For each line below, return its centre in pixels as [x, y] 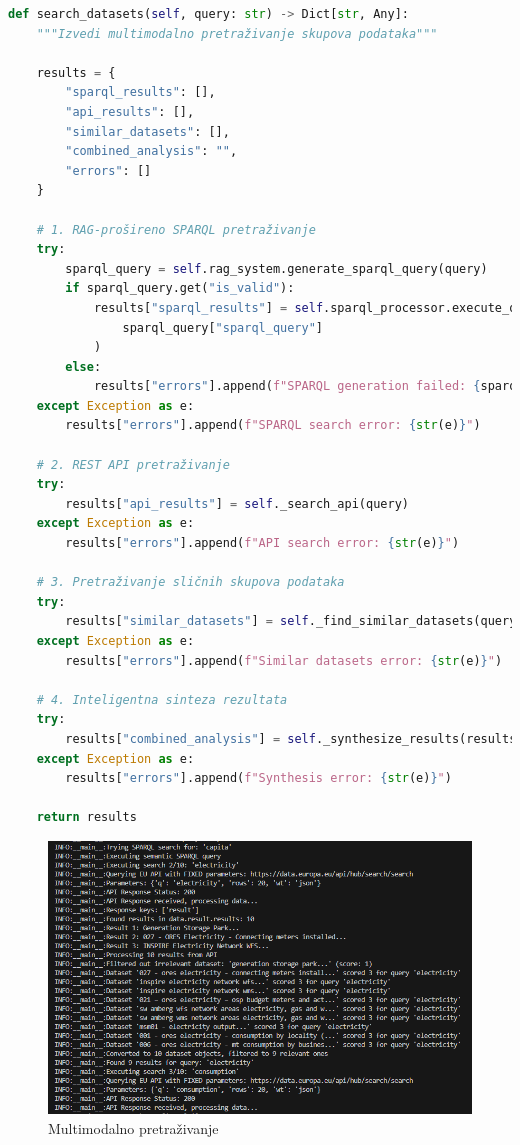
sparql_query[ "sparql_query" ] [223, 327]
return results [86, 817]
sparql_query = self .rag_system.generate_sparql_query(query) [276, 268]
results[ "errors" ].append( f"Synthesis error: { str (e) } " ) [258, 778]
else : [83, 366]
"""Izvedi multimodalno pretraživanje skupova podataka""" [237, 33]
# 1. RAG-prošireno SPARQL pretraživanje [176, 229]
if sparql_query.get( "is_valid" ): [180, 288]
